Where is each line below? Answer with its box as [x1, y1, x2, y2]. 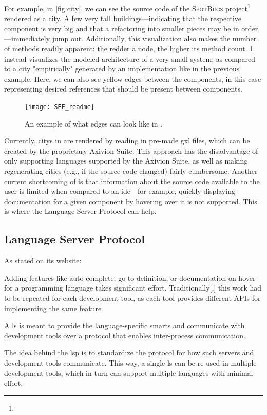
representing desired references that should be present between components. [4, 83, 242, 94]
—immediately [4, 33, 50, 44]
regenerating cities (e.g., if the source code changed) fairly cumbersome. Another [4, 166, 258, 176]
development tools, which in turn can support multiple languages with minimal [4, 367, 253, 378]
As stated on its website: [4, 255, 82, 266]
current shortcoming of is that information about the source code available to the [4, 175, 260, 186]
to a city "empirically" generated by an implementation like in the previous [4, 63, 240, 74]
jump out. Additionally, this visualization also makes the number [52, 33, 257, 44]
